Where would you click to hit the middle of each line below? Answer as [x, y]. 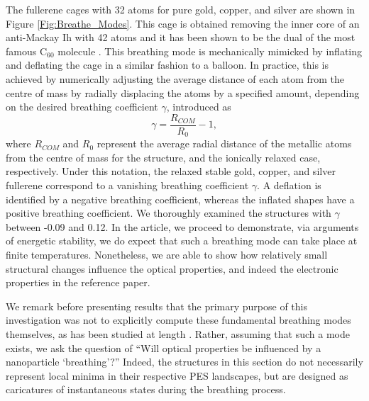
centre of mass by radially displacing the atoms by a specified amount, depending [183, 92]
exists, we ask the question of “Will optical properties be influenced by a [164, 348]
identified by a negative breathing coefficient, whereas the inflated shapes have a [180, 199]
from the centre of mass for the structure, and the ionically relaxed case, [163, 157]
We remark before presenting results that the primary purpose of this [156, 306]
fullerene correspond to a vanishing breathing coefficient [127, 185]
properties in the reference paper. [78, 282]
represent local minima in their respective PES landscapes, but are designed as [177, 375]
